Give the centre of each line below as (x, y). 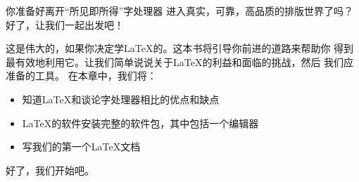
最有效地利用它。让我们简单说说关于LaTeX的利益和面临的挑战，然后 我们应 (180, 61)
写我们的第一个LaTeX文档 (81, 147)
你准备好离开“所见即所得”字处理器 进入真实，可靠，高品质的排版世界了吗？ (179, 11)
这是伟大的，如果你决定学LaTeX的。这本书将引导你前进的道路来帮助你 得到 (180, 48)
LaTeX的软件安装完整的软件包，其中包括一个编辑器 (140, 123)
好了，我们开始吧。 (50, 170)
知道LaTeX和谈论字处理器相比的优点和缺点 (121, 99)
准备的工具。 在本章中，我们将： (81, 76)
